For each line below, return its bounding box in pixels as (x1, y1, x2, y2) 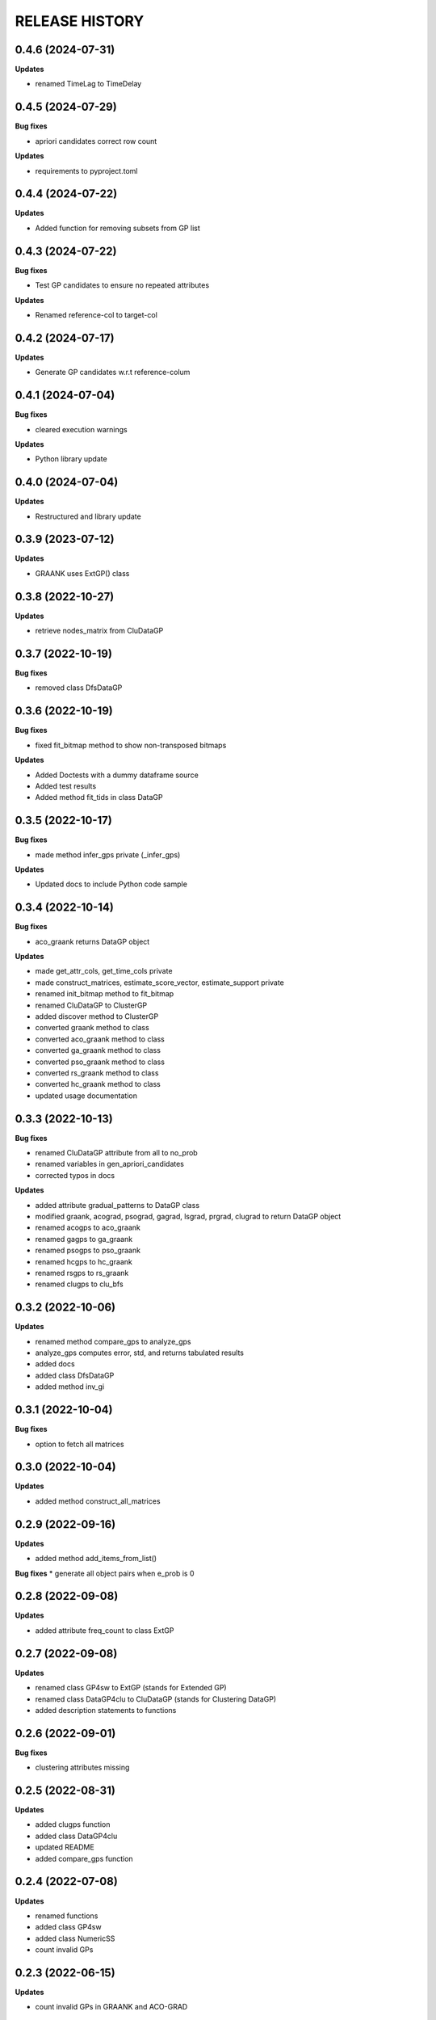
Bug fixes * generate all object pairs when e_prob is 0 (15, 1568, 195, 1578)
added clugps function (35, 1820, 111, 1829)
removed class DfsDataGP (35, 683, 123, 692)
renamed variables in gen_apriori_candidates (35, 1159, 185, 1169)
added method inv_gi (35, 1382, 105, 1391)
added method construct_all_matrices (35, 1496, 161, 1506)
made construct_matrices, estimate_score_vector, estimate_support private (35, 978, 284, 987)
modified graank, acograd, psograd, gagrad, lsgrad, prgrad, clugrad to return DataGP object (35, 1212, 342, 1222)
